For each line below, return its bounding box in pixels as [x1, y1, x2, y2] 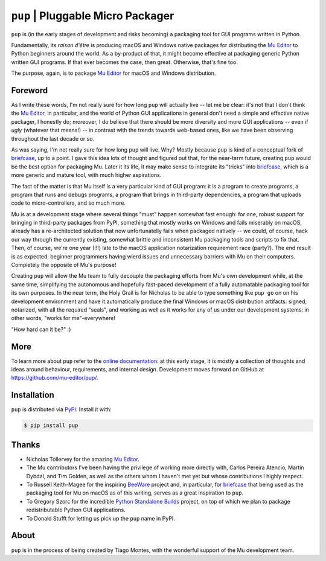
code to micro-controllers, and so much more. [11, 199, 126, 207]
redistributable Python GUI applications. [26, 506, 126, 513]
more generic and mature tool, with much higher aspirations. [11, 172, 162, 179]
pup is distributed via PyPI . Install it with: [11, 406, 112, 413]
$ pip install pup [24, 422, 78, 429]
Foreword [11, 85, 48, 95]
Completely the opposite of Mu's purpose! [11, 261, 117, 269]
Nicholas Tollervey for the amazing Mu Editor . [26, 455, 140, 463]
